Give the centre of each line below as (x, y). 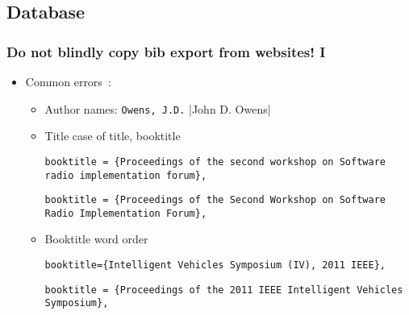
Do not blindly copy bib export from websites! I (166, 51)
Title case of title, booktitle (113, 136)
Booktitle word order (96, 239)
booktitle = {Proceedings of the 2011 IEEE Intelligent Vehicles (224, 290)
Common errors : (68, 81)
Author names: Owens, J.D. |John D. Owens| (158, 108)
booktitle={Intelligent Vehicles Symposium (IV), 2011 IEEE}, (215, 265)
